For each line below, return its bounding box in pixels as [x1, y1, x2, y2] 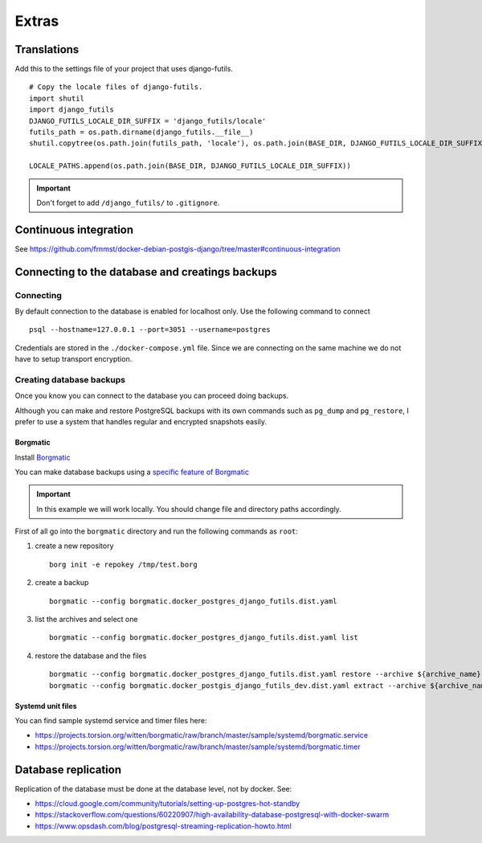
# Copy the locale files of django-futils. [29, 83, 203, 92]
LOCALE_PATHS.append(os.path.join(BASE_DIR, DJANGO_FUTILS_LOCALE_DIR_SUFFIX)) [29, 162, 351, 170]
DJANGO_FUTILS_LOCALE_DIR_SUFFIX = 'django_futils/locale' [29, 117, 267, 125]
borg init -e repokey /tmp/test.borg [49, 559, 198, 569]
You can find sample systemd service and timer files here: [14, 715, 207, 725]
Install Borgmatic [14, 452, 71, 462]
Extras [14, 12, 59, 30]
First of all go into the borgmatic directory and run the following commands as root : [14, 526, 299, 536]
